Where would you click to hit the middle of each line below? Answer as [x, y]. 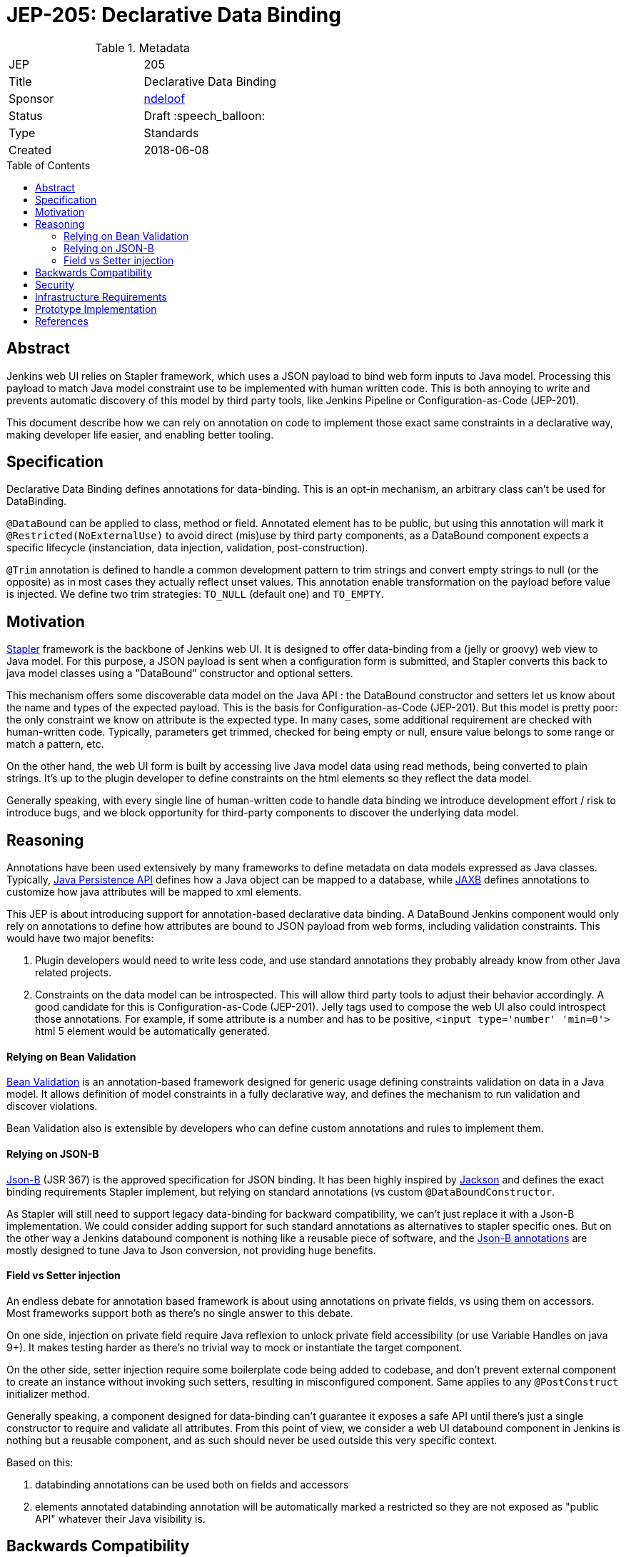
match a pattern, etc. [55, 744]
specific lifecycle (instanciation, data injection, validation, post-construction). [187, 548]
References [62, 321]
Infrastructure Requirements [101, 296]
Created [30, 150]
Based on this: [40, 1462]
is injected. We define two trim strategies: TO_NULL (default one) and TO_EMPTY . [195, 594]
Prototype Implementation [96, 309]
